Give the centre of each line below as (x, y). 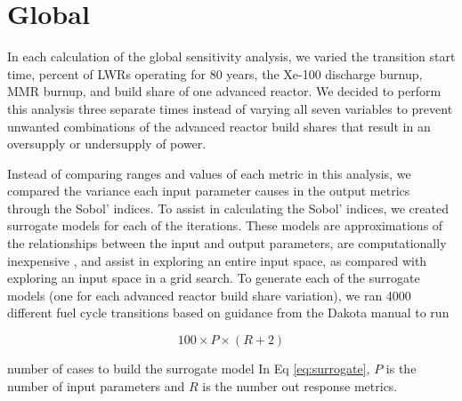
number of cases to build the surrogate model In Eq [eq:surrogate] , (189, 369)
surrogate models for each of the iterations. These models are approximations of (225, 225)
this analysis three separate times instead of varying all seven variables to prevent (230, 108)
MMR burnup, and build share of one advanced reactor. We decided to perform (224, 91)
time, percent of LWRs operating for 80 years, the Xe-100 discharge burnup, (215, 73)
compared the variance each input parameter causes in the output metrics (209, 191)
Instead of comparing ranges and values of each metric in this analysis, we (209, 173)
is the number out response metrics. (300, 385)
